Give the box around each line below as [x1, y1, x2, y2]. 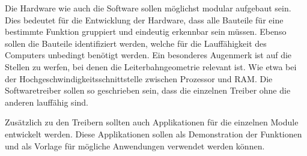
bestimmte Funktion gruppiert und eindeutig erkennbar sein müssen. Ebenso [5, 25, 287, 38]
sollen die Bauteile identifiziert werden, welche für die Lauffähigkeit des [5, 37, 267, 49]
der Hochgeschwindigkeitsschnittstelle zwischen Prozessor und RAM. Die [5, 72, 273, 85]
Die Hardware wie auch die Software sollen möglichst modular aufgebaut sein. [5, 2, 291, 14]
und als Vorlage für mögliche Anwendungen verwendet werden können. [5, 139, 265, 152]
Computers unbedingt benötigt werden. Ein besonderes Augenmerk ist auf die [5, 49, 292, 61]
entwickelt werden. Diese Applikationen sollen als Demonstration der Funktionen [5, 127, 302, 140]
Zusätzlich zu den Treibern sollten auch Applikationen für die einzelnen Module [5, 116, 299, 128]
